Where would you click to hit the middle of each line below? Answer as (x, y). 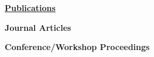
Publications (30, 8)
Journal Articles (38, 27)
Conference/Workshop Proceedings (77, 47)
